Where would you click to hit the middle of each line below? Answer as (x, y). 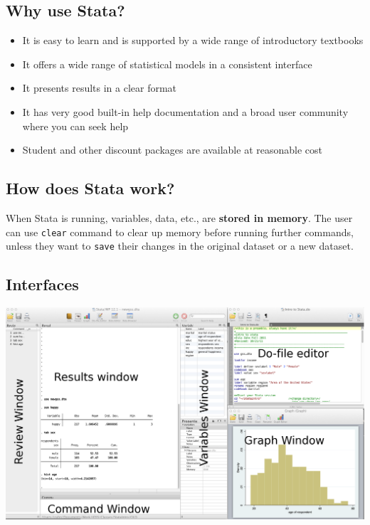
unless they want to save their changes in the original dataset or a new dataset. (180, 246)
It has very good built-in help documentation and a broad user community (185, 111)
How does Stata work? (90, 188)
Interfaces (42, 284)
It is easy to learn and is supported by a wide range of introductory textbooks (193, 40)
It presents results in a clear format (100, 88)
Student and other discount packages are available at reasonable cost (172, 150)
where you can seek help (75, 126)
